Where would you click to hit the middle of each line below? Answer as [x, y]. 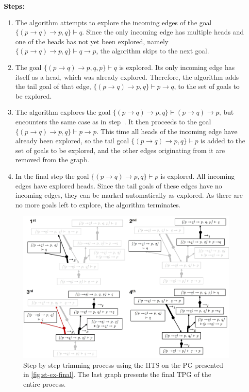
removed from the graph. [52, 160]
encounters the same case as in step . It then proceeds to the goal [113, 121]
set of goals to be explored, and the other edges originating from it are [120, 150]
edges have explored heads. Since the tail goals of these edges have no [119, 185]
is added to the [223, 141]
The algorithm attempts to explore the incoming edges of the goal [113, 22]
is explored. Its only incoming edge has [177, 67]
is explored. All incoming [198, 176]
